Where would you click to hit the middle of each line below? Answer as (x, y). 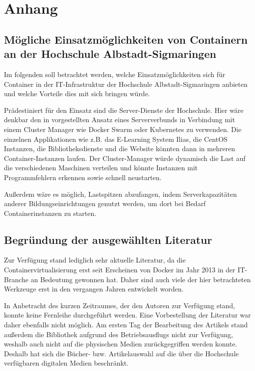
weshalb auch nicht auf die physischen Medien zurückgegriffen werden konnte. (121, 344)
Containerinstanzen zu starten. (50, 213)
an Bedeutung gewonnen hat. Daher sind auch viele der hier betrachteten (141, 279)
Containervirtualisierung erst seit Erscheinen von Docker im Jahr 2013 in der (120, 270)
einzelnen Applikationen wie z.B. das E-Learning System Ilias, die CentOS (116, 139)
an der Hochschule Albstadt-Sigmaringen (110, 54)
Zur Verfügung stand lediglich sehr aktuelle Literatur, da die (95, 260)
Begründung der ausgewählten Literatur (108, 239)
